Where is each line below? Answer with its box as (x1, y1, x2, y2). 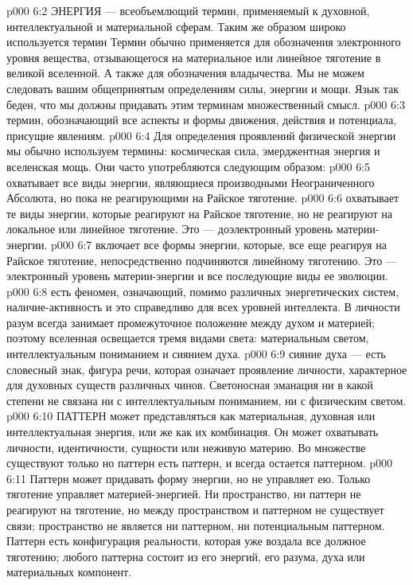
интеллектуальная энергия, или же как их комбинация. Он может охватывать (6, 423, 379, 440)
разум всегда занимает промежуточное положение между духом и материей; (6, 314, 375, 330)
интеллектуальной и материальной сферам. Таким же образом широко (6, 18, 346, 34)
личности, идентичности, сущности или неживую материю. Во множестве (6, 439, 366, 455)
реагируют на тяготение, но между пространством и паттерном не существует (6, 501, 384, 517)
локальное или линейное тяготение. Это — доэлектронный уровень (6, 220, 333, 237)
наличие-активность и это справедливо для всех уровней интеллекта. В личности (6, 298, 400, 315)
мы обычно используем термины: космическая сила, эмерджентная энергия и (6, 142, 380, 159)
